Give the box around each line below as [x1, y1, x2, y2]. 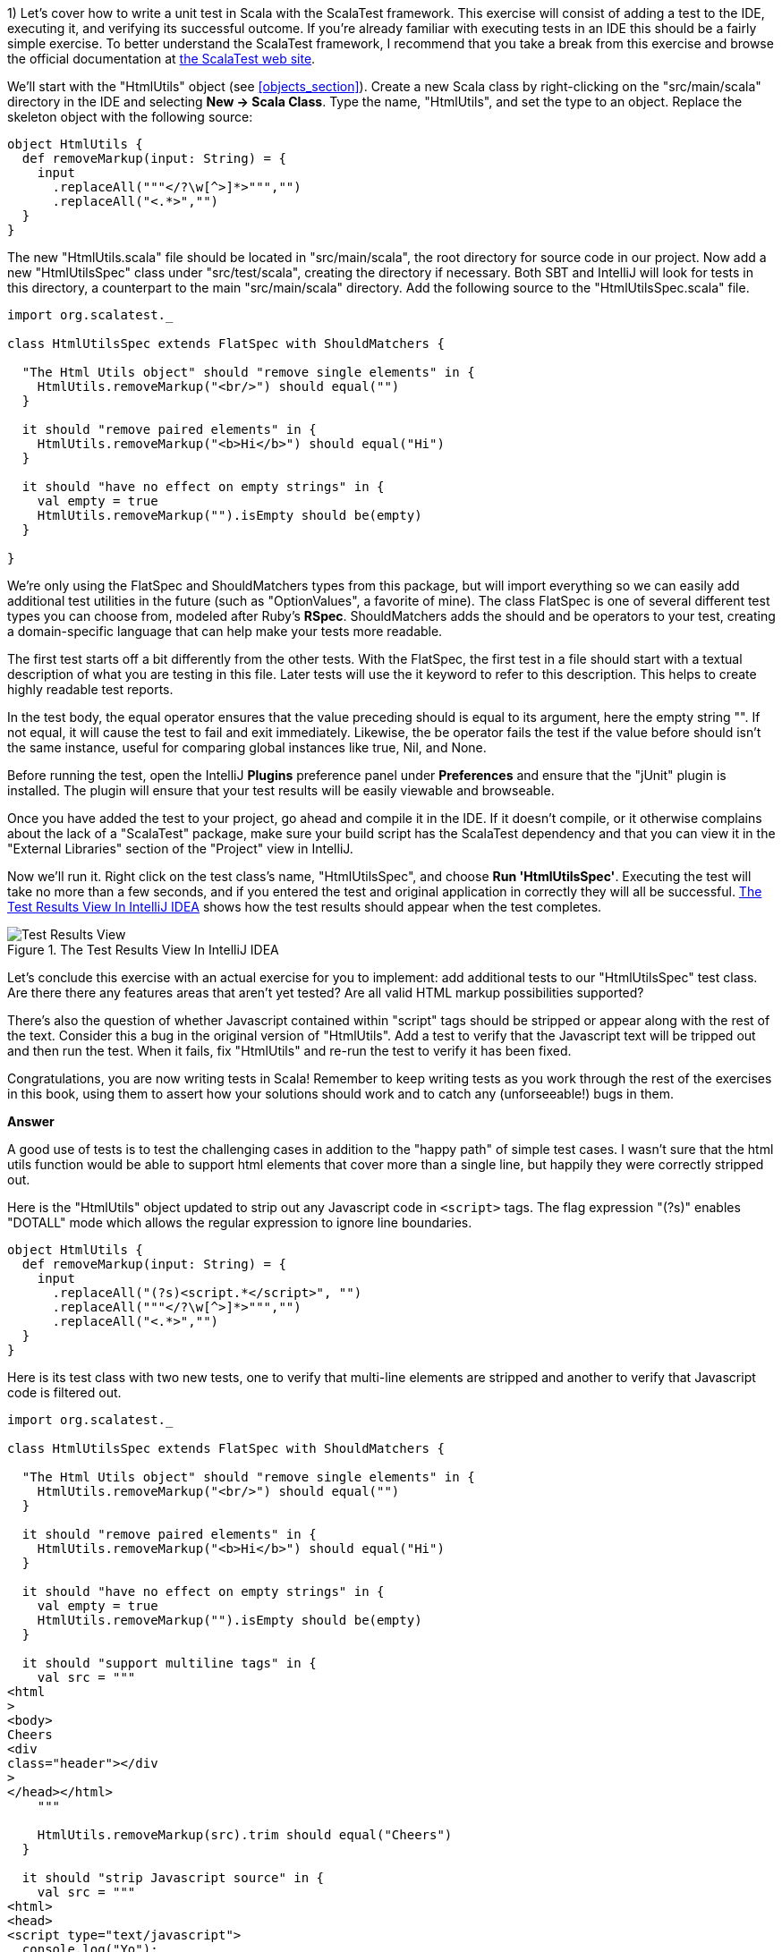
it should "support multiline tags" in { [21, 1656, 317, 1670]
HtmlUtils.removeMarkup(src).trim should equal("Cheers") [37, 1828, 453, 1842]
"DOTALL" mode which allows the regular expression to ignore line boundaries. [7, 1215, 472, 1230]
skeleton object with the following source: [7, 109, 253, 124]
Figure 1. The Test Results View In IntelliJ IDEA [7, 942, 279, 957]
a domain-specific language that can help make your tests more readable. [7, 624, 443, 639]
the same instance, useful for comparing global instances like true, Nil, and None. [7, 740, 487, 755]
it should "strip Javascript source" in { [21, 1871, 325, 1885]
